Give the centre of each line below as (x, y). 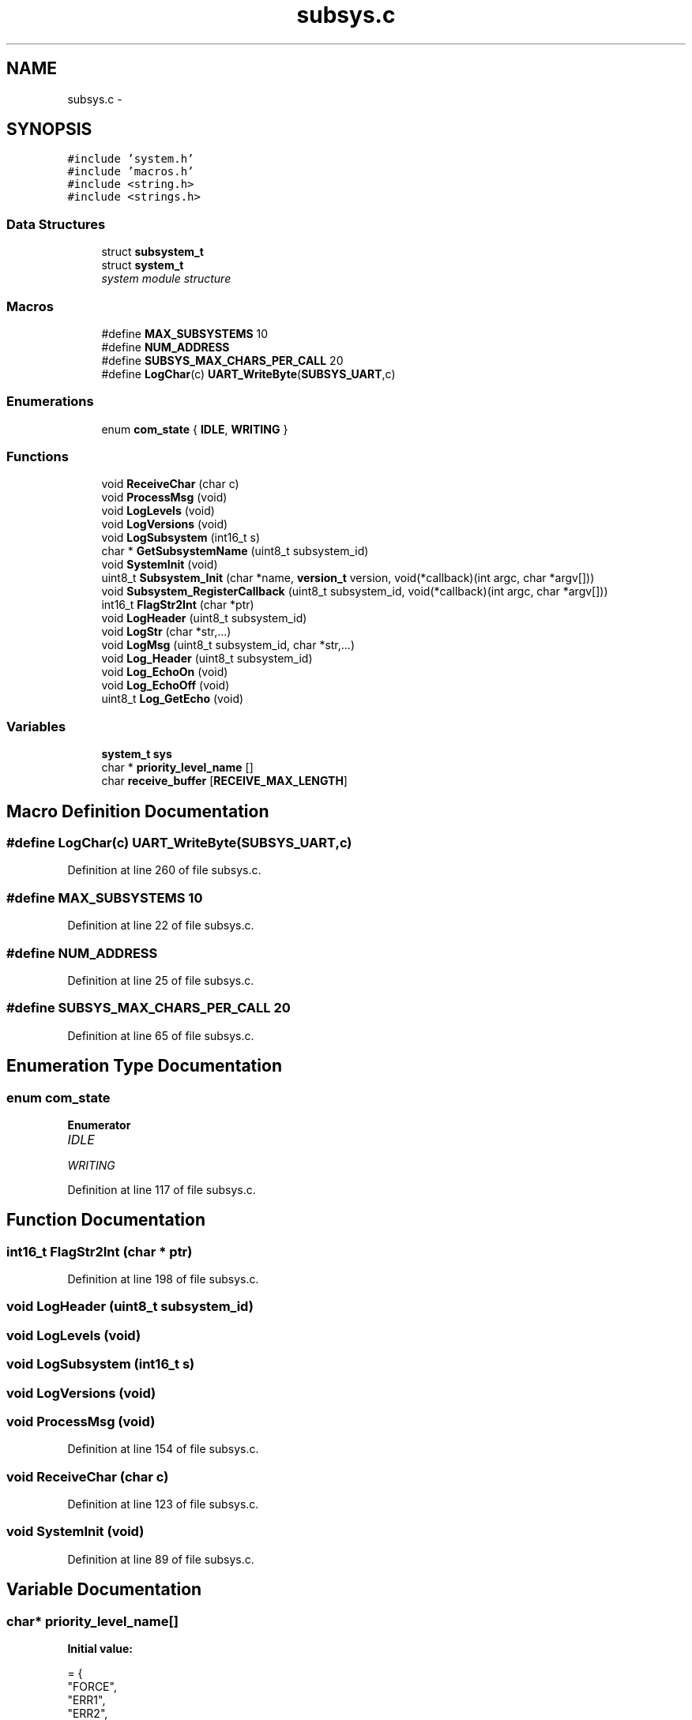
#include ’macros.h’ (131, 172)
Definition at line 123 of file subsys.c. (163, 1504)
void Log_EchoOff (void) (165, 685)
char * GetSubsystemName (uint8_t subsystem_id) (235, 551)
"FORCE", (92, 1687)
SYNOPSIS (49, 130)
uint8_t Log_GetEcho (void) (173, 699)
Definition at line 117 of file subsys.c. (162, 1189)
